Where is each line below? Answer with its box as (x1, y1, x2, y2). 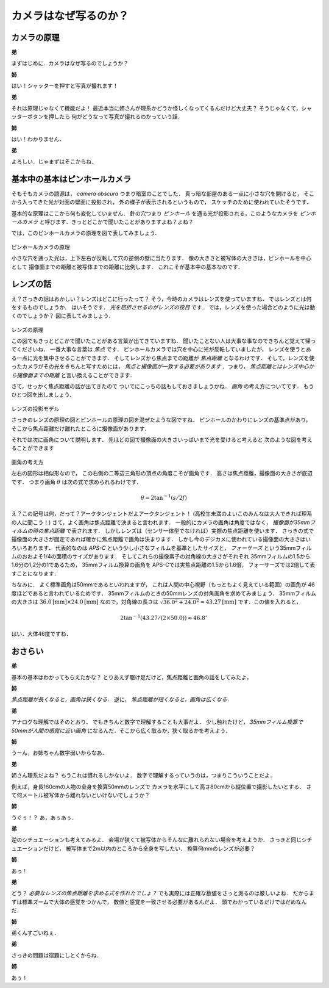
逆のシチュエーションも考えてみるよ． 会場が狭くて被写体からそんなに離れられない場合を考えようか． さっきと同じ (11, 836, 302, 843)
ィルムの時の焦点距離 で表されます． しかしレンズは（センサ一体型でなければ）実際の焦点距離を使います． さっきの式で (11, 527, 314, 534)
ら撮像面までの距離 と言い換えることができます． (11, 371, 135, 378)
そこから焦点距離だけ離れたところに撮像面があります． (11, 425, 150, 432)
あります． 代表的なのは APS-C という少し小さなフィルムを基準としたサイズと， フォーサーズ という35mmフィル (27, 544, 312, 552)
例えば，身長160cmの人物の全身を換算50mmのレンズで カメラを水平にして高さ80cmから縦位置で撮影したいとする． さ (11, 783, 312, 790)
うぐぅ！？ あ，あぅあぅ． (11, 813, 77, 821)
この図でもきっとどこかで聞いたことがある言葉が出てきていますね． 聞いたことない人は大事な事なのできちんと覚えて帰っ (11, 337, 316, 345)
